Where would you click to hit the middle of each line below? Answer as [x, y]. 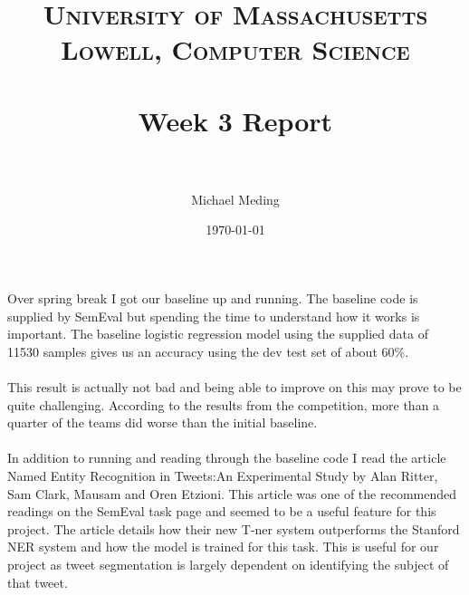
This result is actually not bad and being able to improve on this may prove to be [234, 387]
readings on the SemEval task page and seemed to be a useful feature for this [222, 511]
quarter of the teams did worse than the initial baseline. [163, 422]
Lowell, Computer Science [235, 49]
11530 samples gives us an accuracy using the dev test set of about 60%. [208, 351]
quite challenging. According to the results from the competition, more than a [224, 404]
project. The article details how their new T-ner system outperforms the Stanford [234, 528]
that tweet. [38, 582]
